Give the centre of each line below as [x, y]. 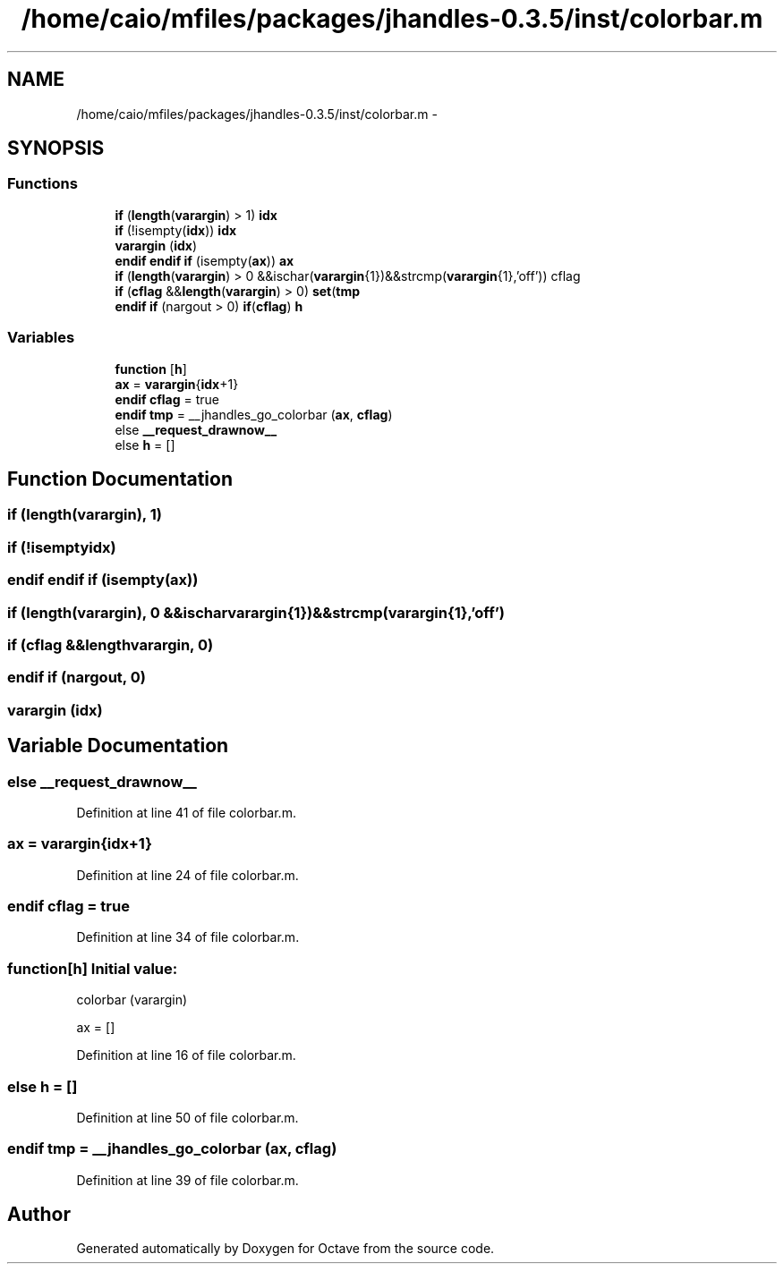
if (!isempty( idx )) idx [176, 230]
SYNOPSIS [56, 148]
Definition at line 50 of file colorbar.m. [187, 1117]
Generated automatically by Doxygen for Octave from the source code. [285, 1249]
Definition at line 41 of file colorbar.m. [186, 812]
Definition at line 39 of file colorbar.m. [187, 1180]
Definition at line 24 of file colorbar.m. [187, 875]
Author [39, 1215]
